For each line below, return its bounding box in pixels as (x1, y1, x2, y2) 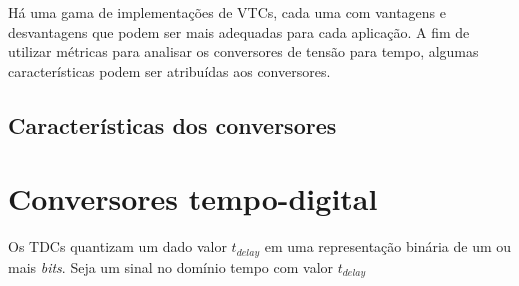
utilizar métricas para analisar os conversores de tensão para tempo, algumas (8, 41, 479, 62)
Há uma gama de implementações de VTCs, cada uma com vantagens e (8, 2, 447, 22)
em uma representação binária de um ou (264, 236, 512, 257)
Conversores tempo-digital (8, 178, 378, 219)
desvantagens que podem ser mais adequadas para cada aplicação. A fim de (8, 21, 470, 42)
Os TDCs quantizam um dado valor (8, 236, 227, 257)
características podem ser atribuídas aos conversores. (8, 60, 331, 81)
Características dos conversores (8, 109, 337, 140)
